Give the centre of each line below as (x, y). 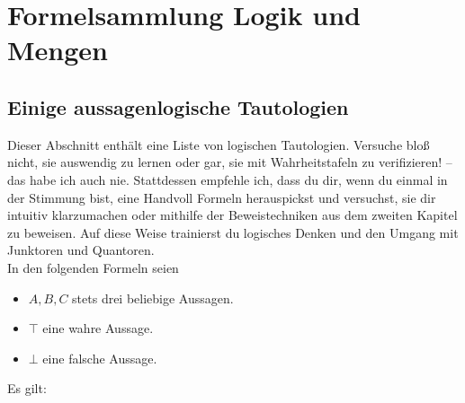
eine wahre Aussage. (98, 328)
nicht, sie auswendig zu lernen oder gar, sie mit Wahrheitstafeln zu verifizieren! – (230, 162)
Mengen (58, 50)
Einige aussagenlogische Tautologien (178, 106)
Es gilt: (27, 388)
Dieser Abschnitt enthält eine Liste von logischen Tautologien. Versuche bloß (219, 144)
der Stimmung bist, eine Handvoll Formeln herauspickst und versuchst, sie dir (222, 197)
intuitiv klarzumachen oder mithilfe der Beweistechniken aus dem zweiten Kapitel (232, 215)
